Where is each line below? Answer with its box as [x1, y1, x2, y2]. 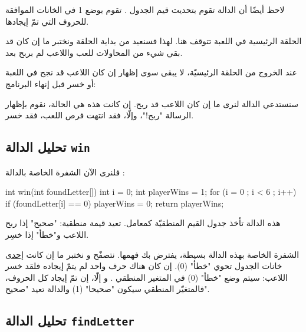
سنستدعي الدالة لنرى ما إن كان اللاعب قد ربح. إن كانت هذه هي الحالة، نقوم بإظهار [5, 97, 298, 109]
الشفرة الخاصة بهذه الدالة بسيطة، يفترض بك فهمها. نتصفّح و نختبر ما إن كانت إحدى [5, 248, 300, 260]
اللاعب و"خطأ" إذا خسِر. [5, 228, 89, 240]
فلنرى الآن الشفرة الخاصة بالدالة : [5, 165, 125, 178]
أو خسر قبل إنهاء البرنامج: [5, 77, 96, 89]
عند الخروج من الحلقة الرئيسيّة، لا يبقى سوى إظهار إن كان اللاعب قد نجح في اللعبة [5, 66, 297, 78]
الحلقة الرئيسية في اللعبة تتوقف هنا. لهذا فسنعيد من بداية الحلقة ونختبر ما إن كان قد [5, 35, 302, 47]
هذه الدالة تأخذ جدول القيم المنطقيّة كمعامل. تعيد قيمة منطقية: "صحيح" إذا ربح [5, 217, 281, 229]
